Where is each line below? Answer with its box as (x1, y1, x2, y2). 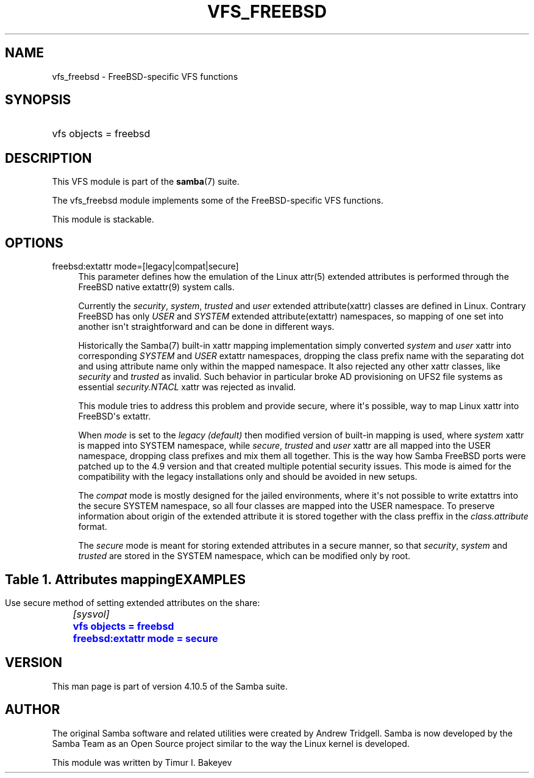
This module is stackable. (52, 214, 154, 225)
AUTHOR (5, 702, 60, 718)
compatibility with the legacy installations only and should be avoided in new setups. (78, 471, 418, 482)
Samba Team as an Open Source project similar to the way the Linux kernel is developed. (52, 738, 410, 749)
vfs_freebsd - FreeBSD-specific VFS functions (52, 71, 238, 82)
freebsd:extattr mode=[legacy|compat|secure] (52, 261, 239, 272)
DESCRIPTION (5, 150, 92, 166)
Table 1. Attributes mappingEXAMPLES (5, 571, 246, 587)
